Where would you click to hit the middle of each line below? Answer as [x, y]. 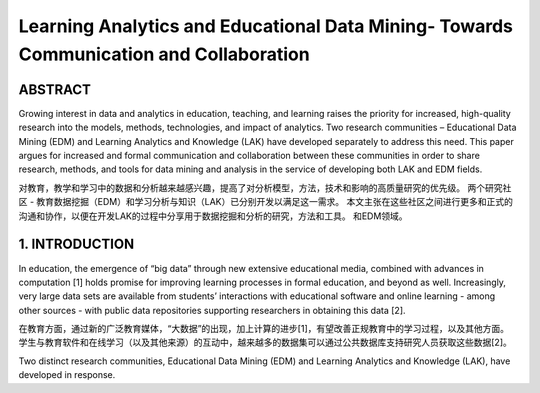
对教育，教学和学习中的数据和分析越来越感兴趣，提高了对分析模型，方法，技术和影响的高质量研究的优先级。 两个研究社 [265, 187]
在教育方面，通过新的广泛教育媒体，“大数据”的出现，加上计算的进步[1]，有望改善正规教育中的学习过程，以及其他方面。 [264, 329]
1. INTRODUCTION [76, 244]
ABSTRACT [55, 89]
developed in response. [67, 375]
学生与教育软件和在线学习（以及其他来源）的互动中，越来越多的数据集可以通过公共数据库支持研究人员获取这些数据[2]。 [265, 342]
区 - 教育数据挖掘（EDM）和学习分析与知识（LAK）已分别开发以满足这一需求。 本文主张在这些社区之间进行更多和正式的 [266, 202]
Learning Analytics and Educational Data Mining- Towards [266, 26]
